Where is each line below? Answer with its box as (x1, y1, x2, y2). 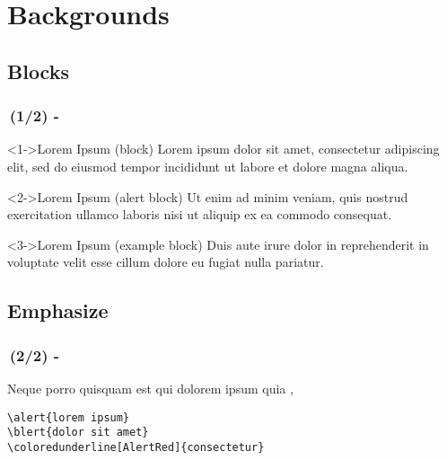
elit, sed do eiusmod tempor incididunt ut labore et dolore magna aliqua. (7, 156, 408, 175)
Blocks (7, 57, 69, 84)
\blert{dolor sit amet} (7, 426, 149, 439)
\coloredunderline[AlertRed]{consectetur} (7, 440, 265, 454)
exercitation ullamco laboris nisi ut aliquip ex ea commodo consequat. (7, 205, 392, 224)
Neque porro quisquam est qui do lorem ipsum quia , (7, 378, 294, 397)
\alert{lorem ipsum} (7, 411, 130, 424)
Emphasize (7, 296, 109, 324)
